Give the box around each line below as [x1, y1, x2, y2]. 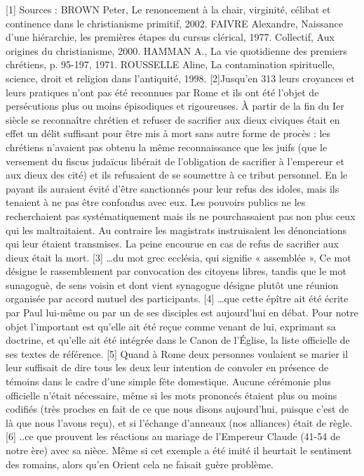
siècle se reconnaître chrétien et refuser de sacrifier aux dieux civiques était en [6, 112, 340, 127]
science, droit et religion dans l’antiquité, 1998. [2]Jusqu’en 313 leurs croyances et [6, 70, 355, 85]
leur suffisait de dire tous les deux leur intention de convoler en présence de [6, 360, 329, 375]
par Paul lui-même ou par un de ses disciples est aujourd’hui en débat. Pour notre [6, 305, 358, 320]
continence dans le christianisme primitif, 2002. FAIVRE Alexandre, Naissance [6, 15, 343, 30]
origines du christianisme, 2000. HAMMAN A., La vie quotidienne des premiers [6, 43, 347, 58]
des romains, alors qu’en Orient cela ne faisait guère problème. [6, 456, 274, 471]
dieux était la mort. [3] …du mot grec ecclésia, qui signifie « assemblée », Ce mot [6, 250, 351, 264]
